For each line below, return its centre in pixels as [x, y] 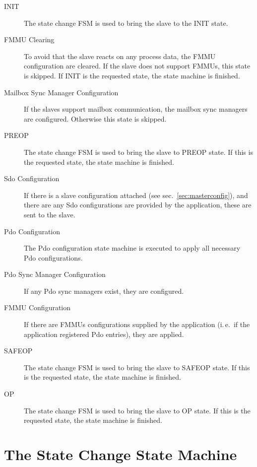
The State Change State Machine [121, 454]
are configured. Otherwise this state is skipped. [95, 118]
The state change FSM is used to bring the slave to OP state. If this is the [137, 410]
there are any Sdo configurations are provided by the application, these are [138, 205]
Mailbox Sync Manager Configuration [61, 92]
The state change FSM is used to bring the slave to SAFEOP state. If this [137, 367]
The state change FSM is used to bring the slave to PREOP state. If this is [138, 152]
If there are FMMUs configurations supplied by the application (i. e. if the [137, 324]
